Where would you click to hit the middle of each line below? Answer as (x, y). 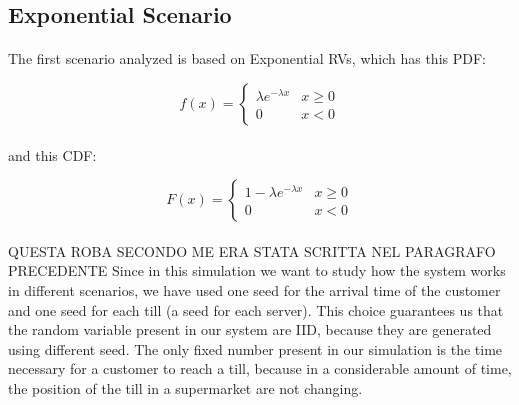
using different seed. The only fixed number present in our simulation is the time (255, 348)
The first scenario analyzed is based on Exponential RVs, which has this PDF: (247, 58)
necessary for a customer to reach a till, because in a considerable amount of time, (260, 368)
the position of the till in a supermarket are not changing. (185, 387)
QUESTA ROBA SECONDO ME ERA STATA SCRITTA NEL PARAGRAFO (252, 250)
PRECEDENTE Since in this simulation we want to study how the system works (257, 270)
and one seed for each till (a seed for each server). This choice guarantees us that (256, 309)
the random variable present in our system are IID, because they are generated (250, 329)
